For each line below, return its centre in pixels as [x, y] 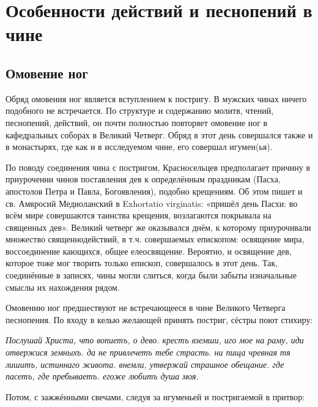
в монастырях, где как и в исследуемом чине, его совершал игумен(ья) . [139, 147]
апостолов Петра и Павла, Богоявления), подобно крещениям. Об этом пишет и [154, 191]
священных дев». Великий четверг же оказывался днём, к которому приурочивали [158, 227]
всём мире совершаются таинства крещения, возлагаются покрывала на [139, 215]
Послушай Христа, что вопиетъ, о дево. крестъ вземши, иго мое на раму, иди [155, 340]
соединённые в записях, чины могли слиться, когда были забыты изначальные [151, 275]
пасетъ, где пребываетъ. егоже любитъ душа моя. [102, 376]
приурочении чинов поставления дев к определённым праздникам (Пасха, [143, 179]
